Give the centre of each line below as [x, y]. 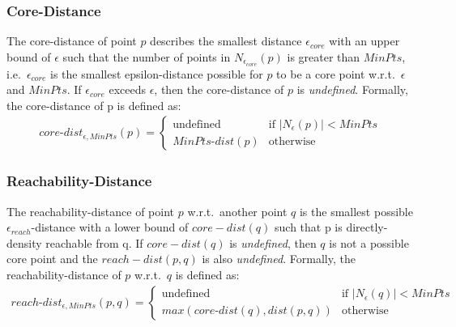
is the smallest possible [356, 211]
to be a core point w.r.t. [336, 73]
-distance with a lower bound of [110, 227]
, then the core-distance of [219, 89]
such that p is [309, 227]
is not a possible [369, 242]
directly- [367, 227]
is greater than [324, 56]
